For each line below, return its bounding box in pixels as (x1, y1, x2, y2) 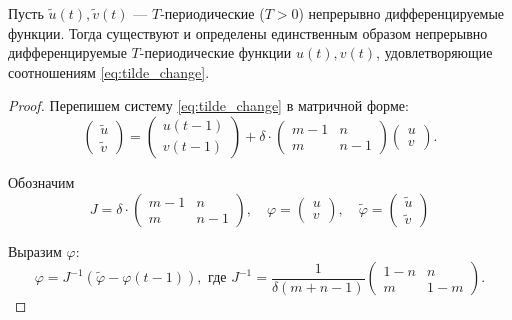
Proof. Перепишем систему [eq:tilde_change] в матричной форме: (8, 95, 409, 116)
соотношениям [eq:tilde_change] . (8, 61, 210, 82)
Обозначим (8, 171, 75, 192)
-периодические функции (139, 42, 292, 63)
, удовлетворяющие (376, 42, 493, 63)
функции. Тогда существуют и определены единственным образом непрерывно (8, 22, 488, 43)
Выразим (8, 240, 62, 261)
